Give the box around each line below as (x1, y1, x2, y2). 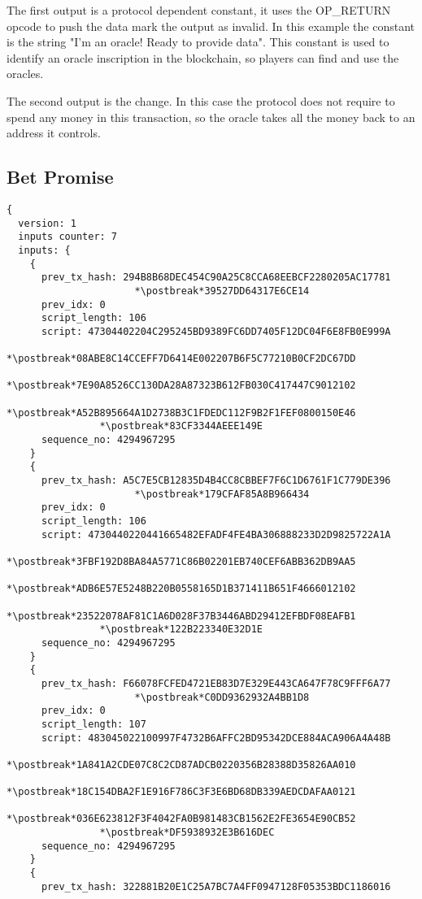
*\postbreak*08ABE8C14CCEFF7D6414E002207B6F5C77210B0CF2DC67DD (7, 353, 356, 365)
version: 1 (18, 217, 76, 229)
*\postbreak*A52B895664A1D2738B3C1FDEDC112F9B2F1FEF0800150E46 (7, 406, 356, 419)
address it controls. (7, 124, 101, 141)
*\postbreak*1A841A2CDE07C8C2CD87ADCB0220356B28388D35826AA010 (7, 758, 356, 771)
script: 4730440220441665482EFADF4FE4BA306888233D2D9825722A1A (41, 528, 391, 541)
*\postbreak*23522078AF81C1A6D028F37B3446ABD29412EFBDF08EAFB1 (7, 610, 356, 622)
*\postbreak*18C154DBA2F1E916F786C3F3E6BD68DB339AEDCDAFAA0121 (7, 786, 356, 798)
